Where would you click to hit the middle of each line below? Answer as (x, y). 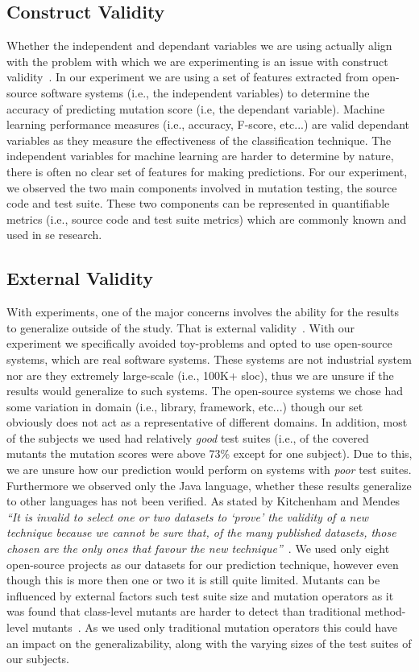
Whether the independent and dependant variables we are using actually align (199, 45)
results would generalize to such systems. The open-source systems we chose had (205, 391)
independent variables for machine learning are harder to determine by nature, (200, 156)
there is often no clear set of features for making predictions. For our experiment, (207, 171)
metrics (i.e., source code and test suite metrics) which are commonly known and (207, 219)
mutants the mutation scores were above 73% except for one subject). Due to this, (209, 453)
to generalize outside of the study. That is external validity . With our (181, 327)
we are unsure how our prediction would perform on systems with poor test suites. (209, 470)
